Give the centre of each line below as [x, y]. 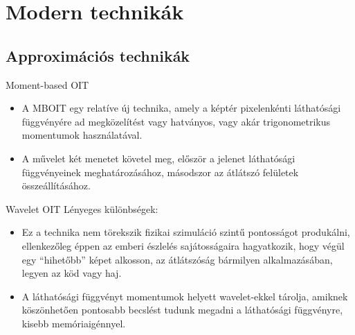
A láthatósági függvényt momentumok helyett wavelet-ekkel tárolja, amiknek [185, 296]
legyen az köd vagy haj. [72, 273]
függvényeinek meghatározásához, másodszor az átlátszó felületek [160, 172]
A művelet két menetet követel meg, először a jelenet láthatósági [158, 158]
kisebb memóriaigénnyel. [74, 323]
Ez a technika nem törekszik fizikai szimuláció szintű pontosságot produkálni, [186, 232]
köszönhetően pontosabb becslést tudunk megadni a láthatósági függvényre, [182, 310]
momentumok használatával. [82, 135]
